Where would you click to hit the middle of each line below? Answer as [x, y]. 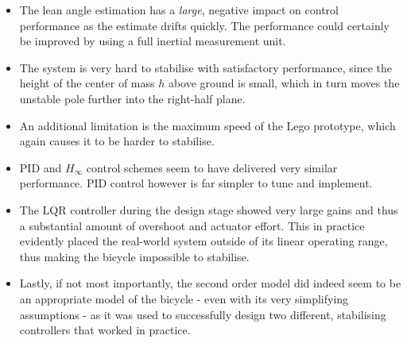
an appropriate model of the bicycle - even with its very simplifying [184, 298]
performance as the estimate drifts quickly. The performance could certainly [204, 25]
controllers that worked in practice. [105, 330]
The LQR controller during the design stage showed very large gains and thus [209, 209]
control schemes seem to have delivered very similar [212, 167]
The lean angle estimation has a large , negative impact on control [179, 10]
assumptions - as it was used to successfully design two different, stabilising [203, 314]
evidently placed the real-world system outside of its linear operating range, [203, 241]
